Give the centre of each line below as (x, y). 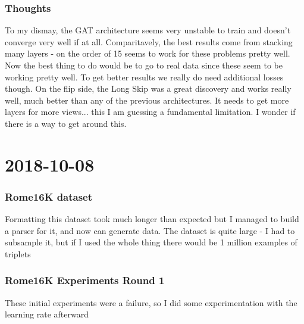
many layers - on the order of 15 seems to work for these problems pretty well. (148, 53)
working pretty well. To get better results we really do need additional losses (144, 77)
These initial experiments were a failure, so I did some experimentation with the (151, 302)
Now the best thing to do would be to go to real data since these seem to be (144, 65)
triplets (18, 253)
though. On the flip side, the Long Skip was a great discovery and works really (148, 88)
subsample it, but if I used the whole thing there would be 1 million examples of (151, 242)
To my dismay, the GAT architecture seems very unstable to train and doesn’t (148, 30)
